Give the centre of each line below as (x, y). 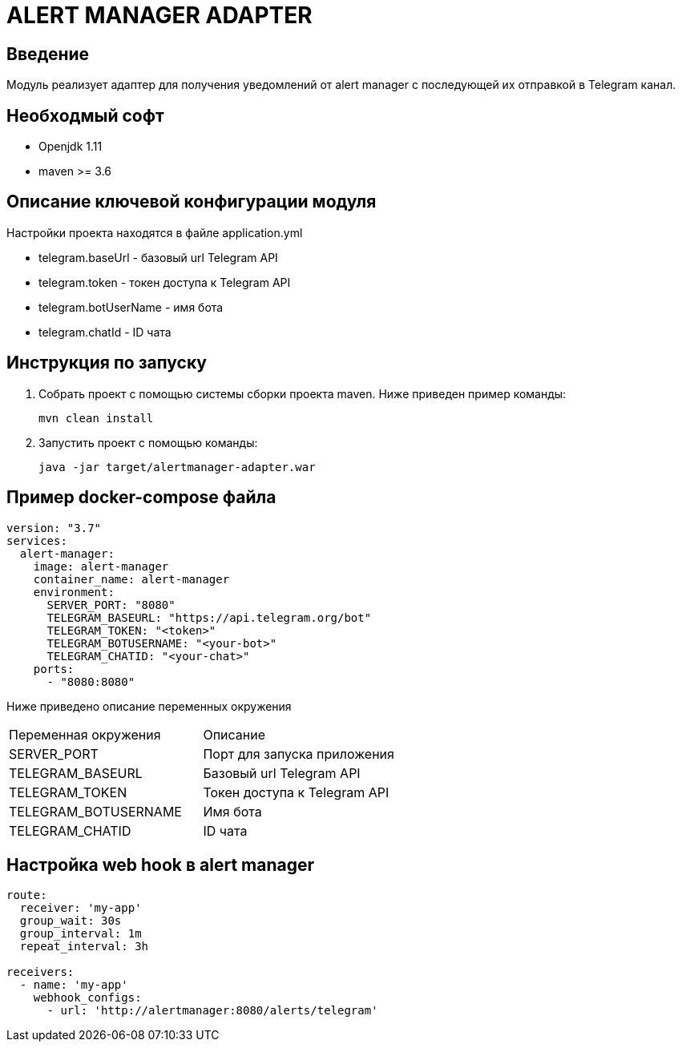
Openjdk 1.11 (71, 147)
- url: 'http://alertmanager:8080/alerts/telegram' (212, 1011)
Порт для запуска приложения (299, 754)
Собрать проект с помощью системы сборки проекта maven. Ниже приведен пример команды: (303, 393)
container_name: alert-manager (131, 579)
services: (37, 540)
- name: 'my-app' (74, 985)
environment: (74, 592)
